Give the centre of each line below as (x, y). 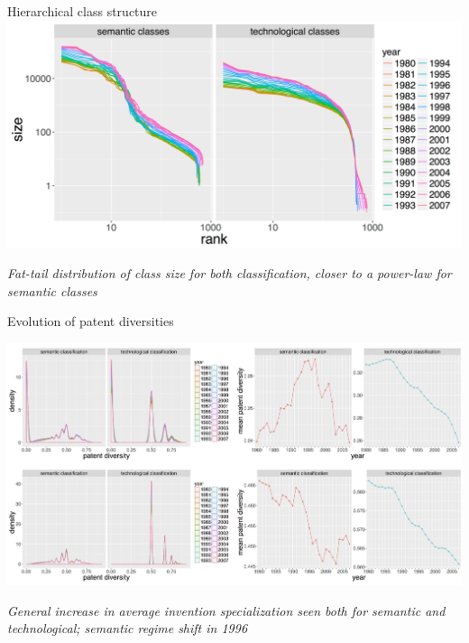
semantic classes (52, 290)
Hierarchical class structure (83, 11)
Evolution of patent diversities (91, 321)
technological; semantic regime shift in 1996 (128, 628)
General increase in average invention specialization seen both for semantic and (226, 610)
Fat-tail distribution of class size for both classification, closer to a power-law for (230, 273)
